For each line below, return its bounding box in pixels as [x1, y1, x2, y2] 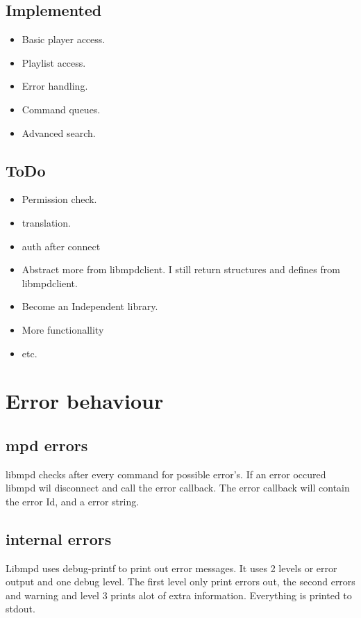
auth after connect [22, 238, 101, 253]
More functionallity [22, 322, 104, 336]
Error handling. [22, 79, 88, 93]
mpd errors [6, 434, 88, 455]
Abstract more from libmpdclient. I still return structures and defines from [22, 262, 340, 277]
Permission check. [22, 192, 97, 206]
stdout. [6, 601, 35, 616]
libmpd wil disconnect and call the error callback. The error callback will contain [6, 480, 350, 495]
